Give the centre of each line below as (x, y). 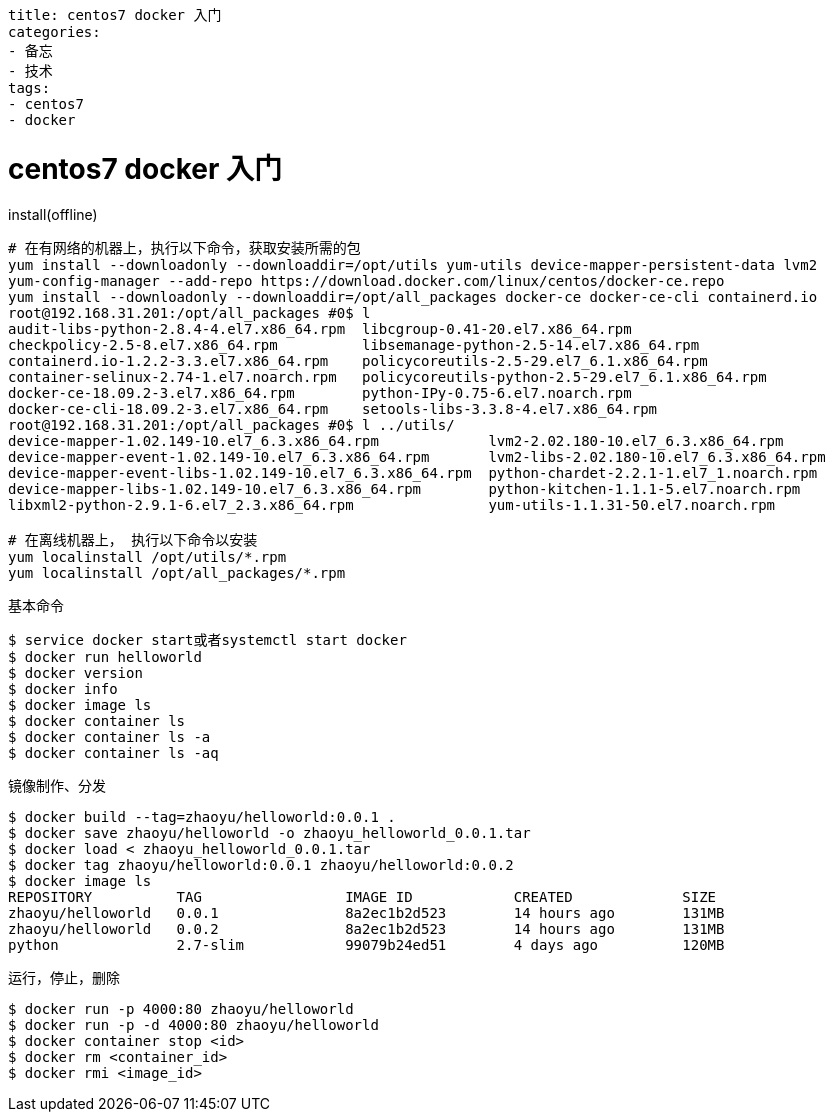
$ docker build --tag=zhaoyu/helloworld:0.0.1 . (202, 816)
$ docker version (75, 672)
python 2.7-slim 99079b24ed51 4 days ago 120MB (366, 944)
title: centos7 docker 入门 (115, 15)
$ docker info (63, 688)
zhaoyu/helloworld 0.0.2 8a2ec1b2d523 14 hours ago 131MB (366, 928)
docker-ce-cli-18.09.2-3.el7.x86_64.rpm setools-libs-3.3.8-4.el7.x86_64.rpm (333, 408)
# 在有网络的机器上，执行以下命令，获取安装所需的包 (184, 247)
